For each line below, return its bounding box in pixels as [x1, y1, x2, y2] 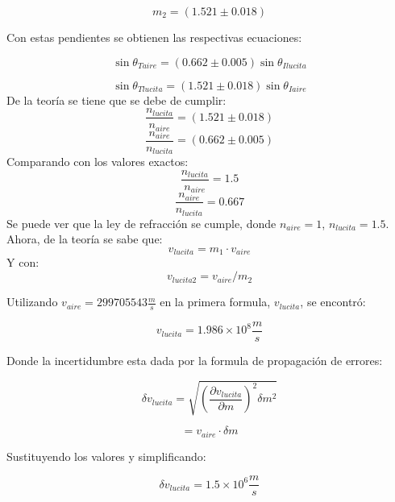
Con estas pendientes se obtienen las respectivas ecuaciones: [6, 29, 302, 45]
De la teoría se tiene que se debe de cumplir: [6, 91, 227, 108]
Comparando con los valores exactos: [6, 153, 189, 170]
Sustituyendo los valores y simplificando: [6, 447, 206, 464]
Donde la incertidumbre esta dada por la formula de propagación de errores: [6, 351, 383, 368]
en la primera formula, [160, 293, 271, 310]
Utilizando [6, 293, 58, 310]
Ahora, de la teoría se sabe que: [6, 230, 163, 247]
